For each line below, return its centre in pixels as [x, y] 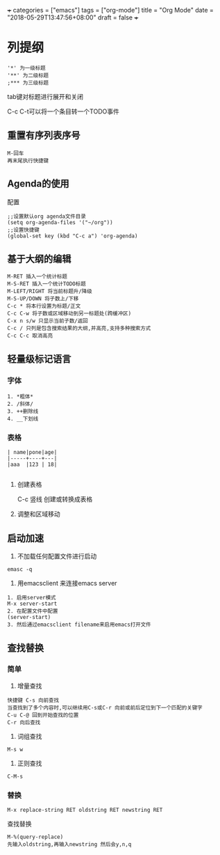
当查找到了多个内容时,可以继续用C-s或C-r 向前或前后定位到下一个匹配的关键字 [105, 707]
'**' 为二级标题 [28, 75]
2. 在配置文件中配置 [33, 611]
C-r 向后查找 [24, 722]
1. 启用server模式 [32, 598]
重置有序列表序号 [44, 135]
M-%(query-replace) [35, 837]
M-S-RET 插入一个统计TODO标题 [47, 284]
